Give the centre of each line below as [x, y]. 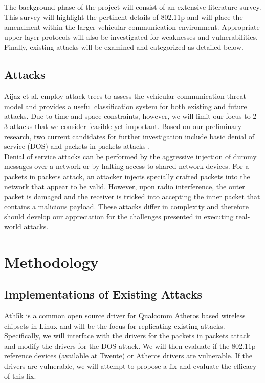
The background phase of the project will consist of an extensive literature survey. [133, 7]
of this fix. [20, 376]
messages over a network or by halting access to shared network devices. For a [127, 166]
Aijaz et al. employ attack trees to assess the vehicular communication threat [125, 96]
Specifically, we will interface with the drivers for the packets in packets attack [127, 336]
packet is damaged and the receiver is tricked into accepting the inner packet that [132, 196]
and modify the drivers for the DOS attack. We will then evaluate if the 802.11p [130, 345]
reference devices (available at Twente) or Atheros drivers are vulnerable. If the [128, 356]
